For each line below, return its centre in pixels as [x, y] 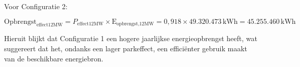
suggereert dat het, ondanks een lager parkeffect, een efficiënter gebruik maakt [126, 48]
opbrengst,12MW [135, 24]
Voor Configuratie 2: [36, 6]
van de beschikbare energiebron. [54, 58]
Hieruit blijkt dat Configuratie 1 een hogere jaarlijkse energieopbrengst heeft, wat [131, 38]
